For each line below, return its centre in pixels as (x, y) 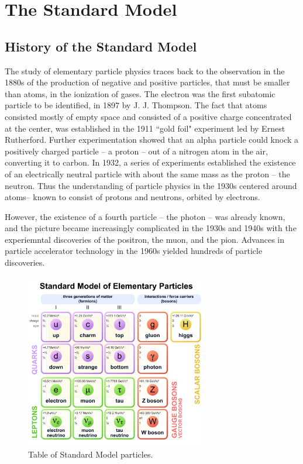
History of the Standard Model (101, 46)
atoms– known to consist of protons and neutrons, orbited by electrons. (132, 197)
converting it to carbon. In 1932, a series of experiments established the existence (150, 162)
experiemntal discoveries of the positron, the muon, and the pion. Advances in (144, 239)
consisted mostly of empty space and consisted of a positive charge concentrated (148, 116)
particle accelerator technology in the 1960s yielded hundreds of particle (134, 251)
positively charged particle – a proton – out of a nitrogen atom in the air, (136, 151)
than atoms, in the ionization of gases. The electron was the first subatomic (140, 93)
